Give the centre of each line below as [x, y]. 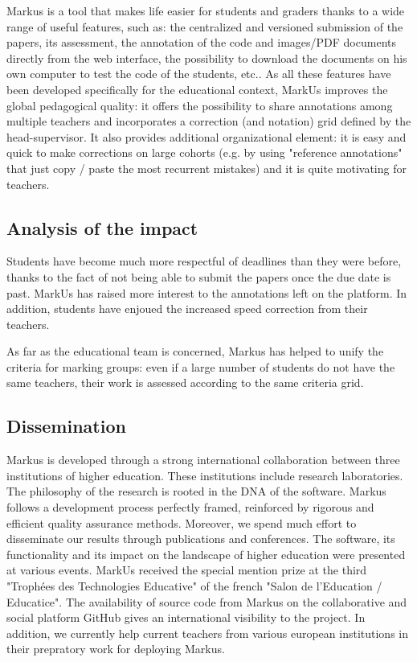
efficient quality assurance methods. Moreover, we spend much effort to [182, 522]
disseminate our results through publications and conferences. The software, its [201, 539]
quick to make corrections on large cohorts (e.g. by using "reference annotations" [204, 152]
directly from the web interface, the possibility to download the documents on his [207, 58]
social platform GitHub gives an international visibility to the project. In [186, 617]
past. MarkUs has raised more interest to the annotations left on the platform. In [207, 292]
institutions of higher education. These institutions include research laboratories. [205, 475]
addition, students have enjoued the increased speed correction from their [187, 308]
